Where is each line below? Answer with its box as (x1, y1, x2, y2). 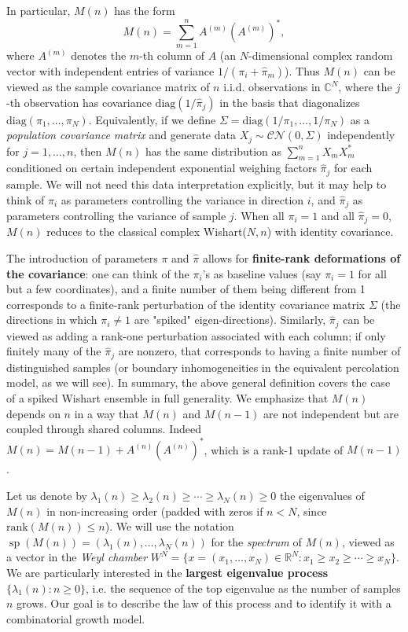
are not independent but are (263, 405, 399, 421)
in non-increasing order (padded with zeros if (46, 502, 263, 519)
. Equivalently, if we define (88, 111, 216, 127)
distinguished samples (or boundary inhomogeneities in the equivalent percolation (6, 358, 399, 375)
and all (321, 207, 355, 223)
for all (358, 265, 387, 281)
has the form (114, 2, 175, 18)
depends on (6, 405, 61, 421)
